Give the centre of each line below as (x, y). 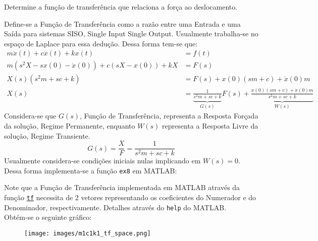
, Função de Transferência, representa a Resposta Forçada (169, 116)
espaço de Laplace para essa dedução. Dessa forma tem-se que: (101, 43)
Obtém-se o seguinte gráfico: (48, 217)
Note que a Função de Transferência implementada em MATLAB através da (122, 187)
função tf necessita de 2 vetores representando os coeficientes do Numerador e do (130, 197)
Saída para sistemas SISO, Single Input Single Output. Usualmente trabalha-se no (131, 34)
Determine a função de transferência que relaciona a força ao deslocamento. (121, 7)
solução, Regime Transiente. (47, 135)
